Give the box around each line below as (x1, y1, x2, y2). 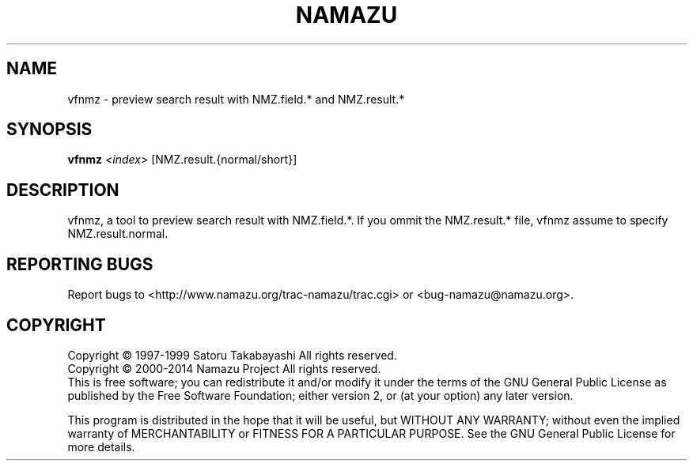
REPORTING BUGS (6, 254, 153, 274)
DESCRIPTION (6, 179, 119, 200)
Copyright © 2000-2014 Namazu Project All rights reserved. (67, 361, 381, 375)
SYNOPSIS (6, 119, 93, 140)
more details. (67, 439, 135, 454)
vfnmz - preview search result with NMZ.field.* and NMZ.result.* (67, 92, 405, 106)
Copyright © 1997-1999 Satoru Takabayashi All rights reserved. (67, 348, 397, 362)
